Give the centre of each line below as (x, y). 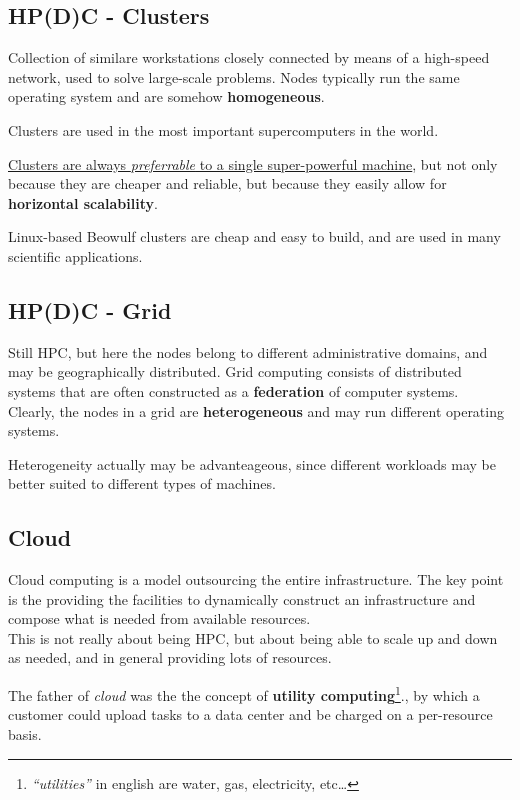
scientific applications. (75, 255)
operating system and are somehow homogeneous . (166, 96)
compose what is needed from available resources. (159, 618)
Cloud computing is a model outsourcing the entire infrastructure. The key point (256, 579)
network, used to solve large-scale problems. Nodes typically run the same (234, 76)
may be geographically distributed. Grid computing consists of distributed (235, 371)
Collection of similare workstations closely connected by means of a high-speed (249, 57)
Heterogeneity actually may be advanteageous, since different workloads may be (252, 463)
